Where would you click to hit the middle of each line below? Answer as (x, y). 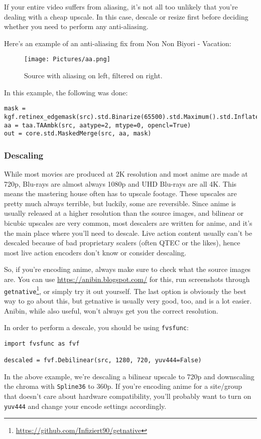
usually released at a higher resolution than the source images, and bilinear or (124, 213)
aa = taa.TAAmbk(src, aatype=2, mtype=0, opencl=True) (98, 125)
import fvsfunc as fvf (42, 343)
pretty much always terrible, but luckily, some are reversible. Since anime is (120, 203)
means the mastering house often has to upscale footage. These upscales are (120, 193)
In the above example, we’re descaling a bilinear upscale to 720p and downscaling (129, 376)
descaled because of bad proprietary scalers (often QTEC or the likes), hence (122, 243)
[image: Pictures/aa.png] (67, 59)
